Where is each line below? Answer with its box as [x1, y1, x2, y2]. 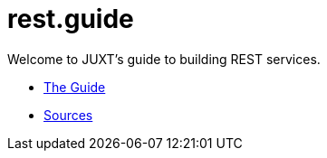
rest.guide [7, 4, 134, 34]
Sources [43, 107, 93, 123]
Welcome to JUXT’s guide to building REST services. [7, 51, 321, 67]
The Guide [43, 79, 106, 95]
